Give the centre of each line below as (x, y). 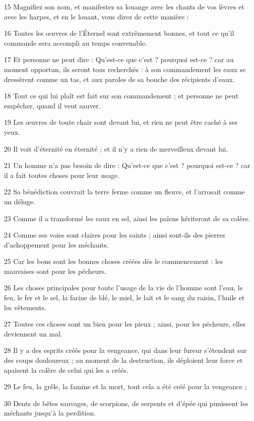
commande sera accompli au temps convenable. (76, 42)
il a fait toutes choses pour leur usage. (62, 175)
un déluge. (20, 201)
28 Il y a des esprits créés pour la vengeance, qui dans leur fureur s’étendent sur (126, 350)
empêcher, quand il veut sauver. (52, 105)
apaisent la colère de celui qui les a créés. (66, 370)
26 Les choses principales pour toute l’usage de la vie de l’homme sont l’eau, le (124, 288)
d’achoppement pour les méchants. (56, 244)
